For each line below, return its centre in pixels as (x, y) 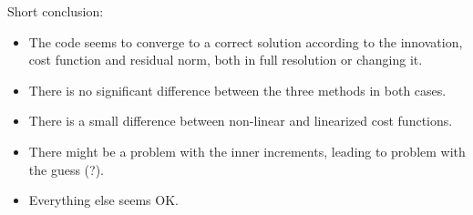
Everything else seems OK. (103, 200)
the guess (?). (66, 169)
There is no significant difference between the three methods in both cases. (237, 90)
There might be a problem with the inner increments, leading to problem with (247, 151)
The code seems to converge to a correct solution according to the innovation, (246, 41)
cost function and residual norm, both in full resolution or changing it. (226, 60)
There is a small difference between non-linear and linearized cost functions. (241, 121)
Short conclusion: (56, 11)
